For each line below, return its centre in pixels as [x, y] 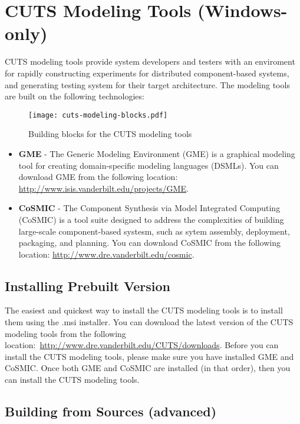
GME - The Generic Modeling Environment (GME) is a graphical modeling [157, 153]
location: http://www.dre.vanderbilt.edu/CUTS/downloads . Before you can [142, 345]
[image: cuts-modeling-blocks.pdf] [98, 115]
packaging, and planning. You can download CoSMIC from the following [150, 243]
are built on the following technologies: [75, 96]
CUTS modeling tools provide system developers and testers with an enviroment [150, 61]
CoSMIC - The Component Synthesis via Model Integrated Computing [149, 208]
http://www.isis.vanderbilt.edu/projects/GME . [103, 188]
